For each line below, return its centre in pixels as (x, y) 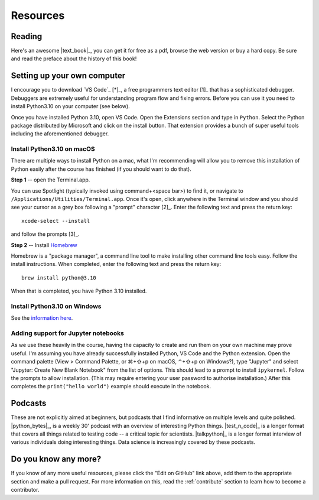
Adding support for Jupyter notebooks (67, 333)
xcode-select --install (56, 221)
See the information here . (42, 318)
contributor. (25, 490)
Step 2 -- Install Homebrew (44, 245)
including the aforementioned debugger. (60, 134)
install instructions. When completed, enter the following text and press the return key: (116, 264)
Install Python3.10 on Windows (56, 306)
